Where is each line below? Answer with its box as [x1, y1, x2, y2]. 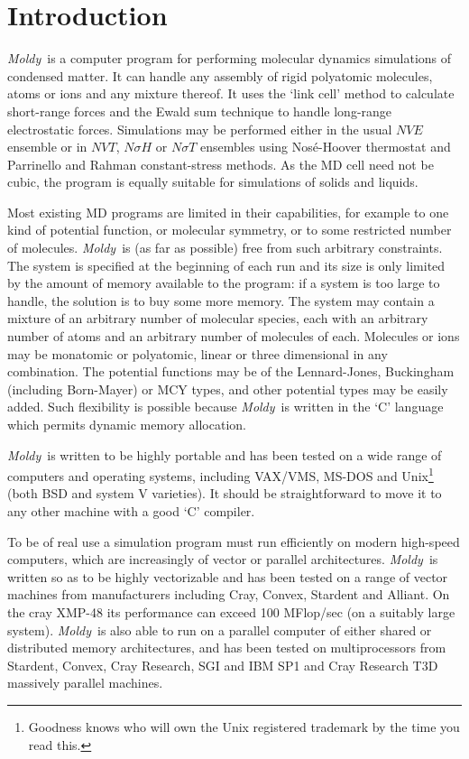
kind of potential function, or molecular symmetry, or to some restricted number [7, 220, 452, 239]
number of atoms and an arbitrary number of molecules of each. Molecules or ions [7, 327, 460, 346]
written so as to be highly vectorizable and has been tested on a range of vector [7, 567, 448, 586]
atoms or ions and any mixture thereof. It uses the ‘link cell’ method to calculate [7, 84, 455, 103]
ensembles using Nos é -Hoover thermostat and [200, 137, 451, 156]
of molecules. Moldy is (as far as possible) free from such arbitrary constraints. [7, 238, 443, 257]
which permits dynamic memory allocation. [7, 415, 246, 433]
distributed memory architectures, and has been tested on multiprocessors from [7, 638, 446, 657]
